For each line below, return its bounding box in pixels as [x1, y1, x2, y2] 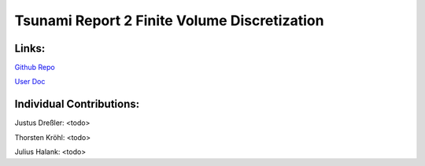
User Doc [14, 77, 46, 87]
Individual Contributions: [14, 98, 140, 111]
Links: [14, 42, 46, 55]
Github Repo [14, 63, 55, 72]
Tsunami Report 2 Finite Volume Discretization [14, 12, 324, 29]
